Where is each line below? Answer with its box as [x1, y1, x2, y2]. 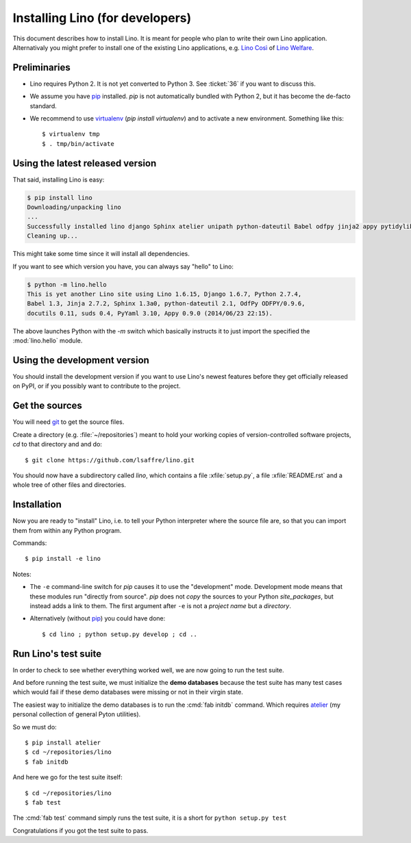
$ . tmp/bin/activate [42, 140, 114, 147]
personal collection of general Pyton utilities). [12, 710, 141, 718]
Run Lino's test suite [12, 648, 102, 659]
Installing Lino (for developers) [12, 10, 192, 25]
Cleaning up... [27, 232, 78, 240]
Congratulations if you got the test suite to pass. [12, 826, 149, 835]
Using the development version [12, 354, 150, 366]
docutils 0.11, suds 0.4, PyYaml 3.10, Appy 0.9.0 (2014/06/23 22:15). [27, 309, 273, 317]
